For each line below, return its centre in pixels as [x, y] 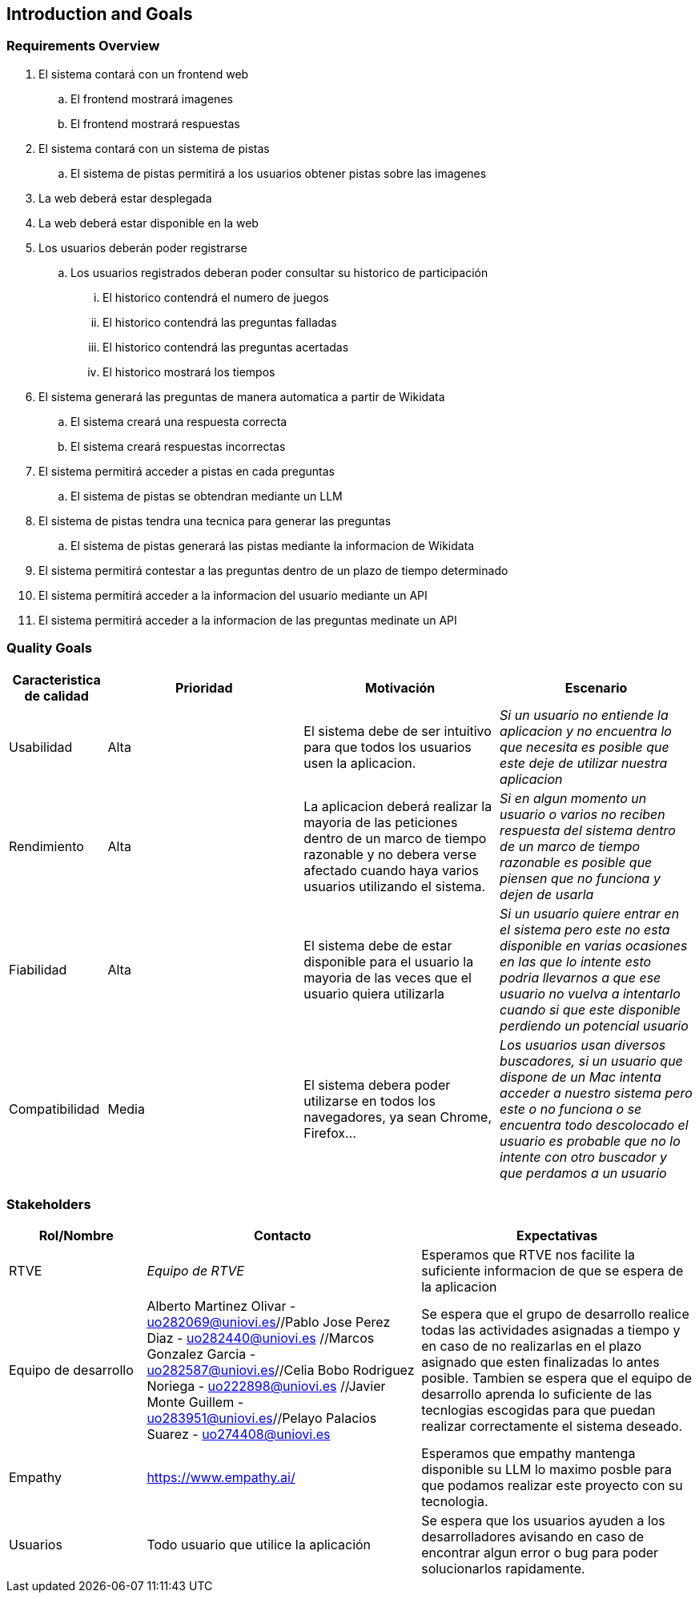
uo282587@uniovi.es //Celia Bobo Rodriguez [281, 1370]
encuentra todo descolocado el [594, 1125]
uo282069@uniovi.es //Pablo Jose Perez [269, 1322]
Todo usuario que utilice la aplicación [259, 1545]
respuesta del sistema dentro [588, 830]
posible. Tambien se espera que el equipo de [557, 1378]
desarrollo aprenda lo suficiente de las [537, 1394]
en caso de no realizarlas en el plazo [532, 1346]
